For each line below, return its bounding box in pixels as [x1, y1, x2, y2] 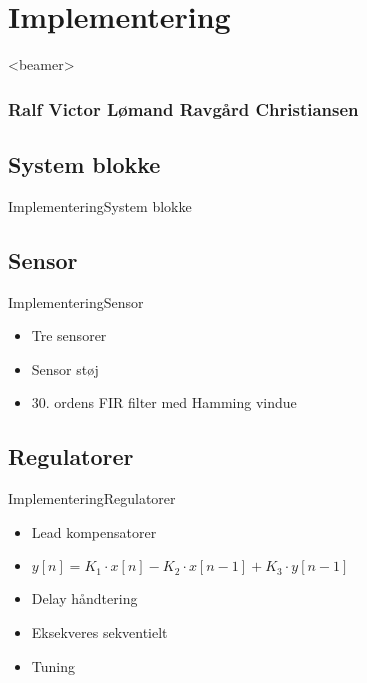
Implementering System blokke [8, 195, 192, 216]
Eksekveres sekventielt [31, 621, 168, 642]
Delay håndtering [31, 588, 138, 609]
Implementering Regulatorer [8, 488, 176, 509]
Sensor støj [31, 358, 99, 379]
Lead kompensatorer [31, 521, 157, 542]
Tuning [31, 655, 75, 676]
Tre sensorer [31, 325, 107, 346]
